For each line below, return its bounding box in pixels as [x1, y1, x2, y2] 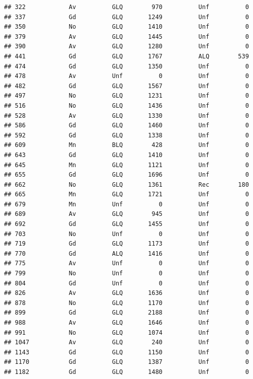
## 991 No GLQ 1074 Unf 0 [4, 329, 249, 336]
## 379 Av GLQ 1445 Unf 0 [4, 33, 249, 40]
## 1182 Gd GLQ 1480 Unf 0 [4, 368, 249, 375]
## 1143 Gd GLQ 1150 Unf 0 [4, 348, 249, 356]
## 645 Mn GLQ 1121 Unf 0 [4, 161, 249, 169]
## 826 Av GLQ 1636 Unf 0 [4, 289, 249, 297]
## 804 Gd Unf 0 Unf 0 [4, 279, 249, 287]
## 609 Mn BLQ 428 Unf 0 [4, 141, 249, 149]
